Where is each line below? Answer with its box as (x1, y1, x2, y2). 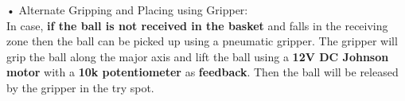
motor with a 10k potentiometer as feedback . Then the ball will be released (6, 64, 399, 80)
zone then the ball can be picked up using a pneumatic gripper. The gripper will (6, 33, 398, 49)
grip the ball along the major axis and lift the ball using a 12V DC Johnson (6, 48, 389, 64)
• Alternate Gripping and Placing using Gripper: (6, 2, 248, 17)
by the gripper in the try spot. (6, 79, 154, 95)
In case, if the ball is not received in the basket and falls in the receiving (6, 17, 388, 33)
